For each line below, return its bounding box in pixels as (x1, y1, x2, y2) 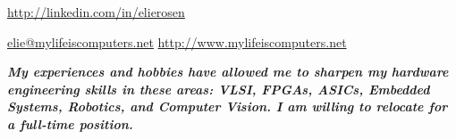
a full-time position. (7, 114, 133, 133)
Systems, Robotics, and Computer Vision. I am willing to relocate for (7, 97, 448, 116)
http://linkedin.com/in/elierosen (7, 3, 185, 20)
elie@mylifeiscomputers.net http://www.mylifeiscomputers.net (7, 32, 347, 51)
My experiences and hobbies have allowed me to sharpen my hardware (7, 62, 449, 81)
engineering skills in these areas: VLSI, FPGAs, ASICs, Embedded (7, 79, 430, 98)
